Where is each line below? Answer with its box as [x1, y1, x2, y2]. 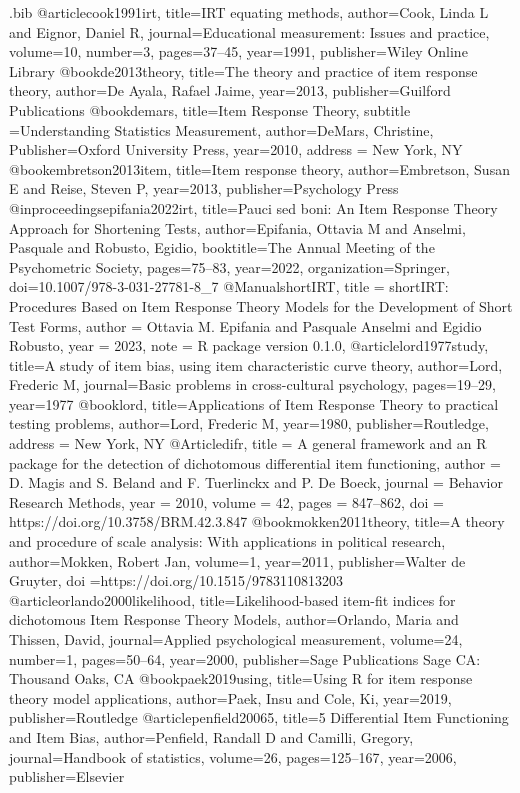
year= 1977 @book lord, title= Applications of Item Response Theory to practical [9, 393, 499, 414]
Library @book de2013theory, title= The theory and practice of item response [9, 60, 478, 81]
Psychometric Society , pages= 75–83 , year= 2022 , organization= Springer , [9, 256, 450, 277]
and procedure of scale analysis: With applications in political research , [9, 531, 446, 552]
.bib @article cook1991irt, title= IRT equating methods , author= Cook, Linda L [9, 2, 489, 22]
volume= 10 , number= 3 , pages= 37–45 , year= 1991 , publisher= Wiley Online [9, 41, 468, 62]
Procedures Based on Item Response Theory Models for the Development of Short [9, 295, 513, 316]
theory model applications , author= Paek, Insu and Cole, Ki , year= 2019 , [9, 687, 452, 708]
